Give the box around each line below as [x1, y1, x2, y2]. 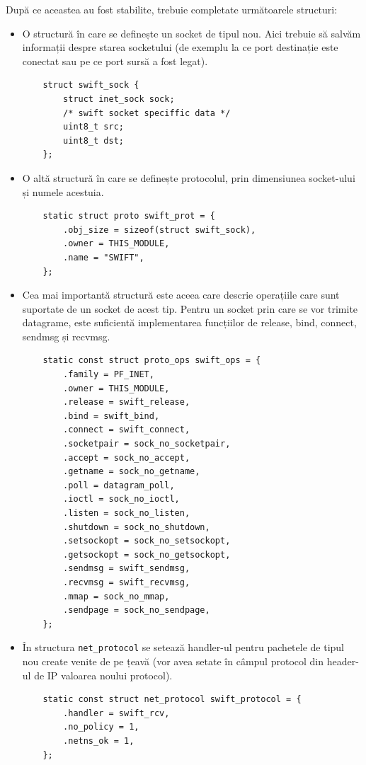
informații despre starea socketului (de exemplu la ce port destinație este [22, 40, 338, 54]
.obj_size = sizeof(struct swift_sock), [63, 224, 256, 235]
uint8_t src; [63, 122, 124, 132]
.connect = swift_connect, [63, 425, 190, 435]
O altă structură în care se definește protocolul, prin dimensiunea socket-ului [22, 170, 355, 185]
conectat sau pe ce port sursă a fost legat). [22, 53, 208, 68]
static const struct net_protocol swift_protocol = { [42, 694, 302, 705]
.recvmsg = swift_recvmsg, [63, 577, 190, 587]
